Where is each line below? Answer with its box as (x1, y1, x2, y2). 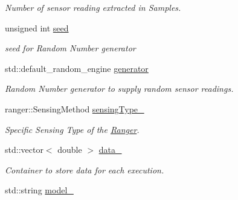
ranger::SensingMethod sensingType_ (5, 102, 144, 115)
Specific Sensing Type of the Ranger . (5, 123, 140, 135)
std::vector (5, 143, 43, 156)
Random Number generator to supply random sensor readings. (5, 82, 234, 95)
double (57, 143, 82, 156)
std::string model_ (5, 184, 74, 196)
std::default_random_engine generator (5, 62, 149, 74)
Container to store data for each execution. (5, 163, 164, 176)
